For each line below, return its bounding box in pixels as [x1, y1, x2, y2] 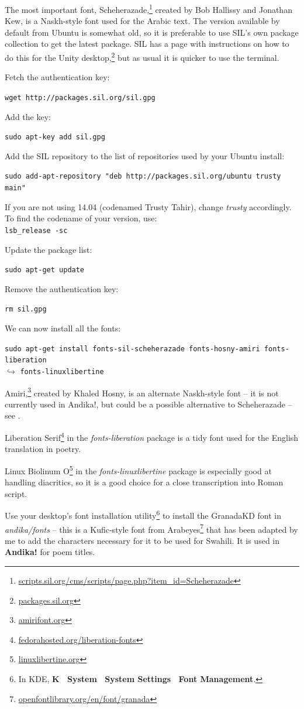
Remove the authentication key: [5, 282, 119, 294]
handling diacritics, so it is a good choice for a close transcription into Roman [5, 476, 284, 488]
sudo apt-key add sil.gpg [5, 133, 105, 142]
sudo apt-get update [5, 266, 85, 275]
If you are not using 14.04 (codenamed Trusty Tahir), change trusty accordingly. [5, 200, 292, 213]
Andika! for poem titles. [5, 546, 95, 558]
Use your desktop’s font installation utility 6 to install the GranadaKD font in [5, 508, 281, 521]
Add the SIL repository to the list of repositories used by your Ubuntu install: [5, 149, 285, 162]
